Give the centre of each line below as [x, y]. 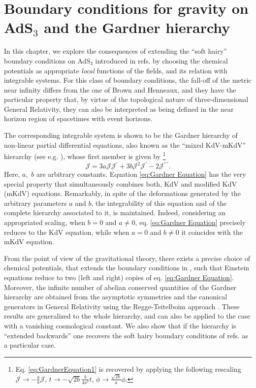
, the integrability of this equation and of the [159, 203]
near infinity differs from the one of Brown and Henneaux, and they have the [120, 89]
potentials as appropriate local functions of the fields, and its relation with [116, 70]
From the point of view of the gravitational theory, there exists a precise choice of [127, 258]
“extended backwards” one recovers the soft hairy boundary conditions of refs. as [126, 335]
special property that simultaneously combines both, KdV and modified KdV [120, 183]
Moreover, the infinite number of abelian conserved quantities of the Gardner [120, 287]
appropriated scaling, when [45, 222]
